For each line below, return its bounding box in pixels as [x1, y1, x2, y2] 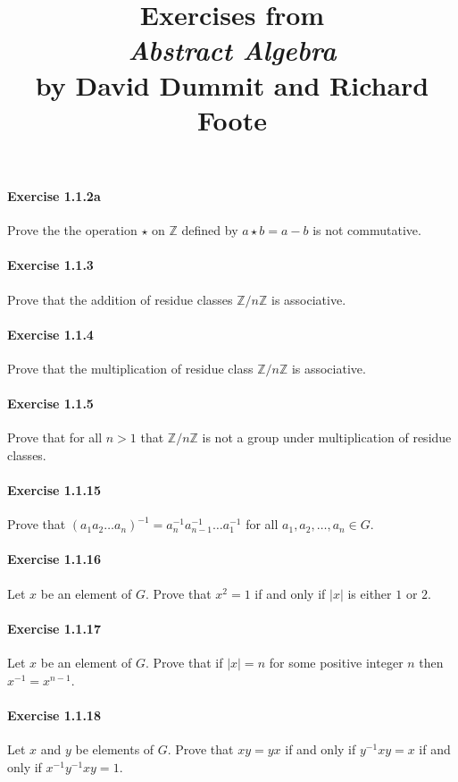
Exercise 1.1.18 [7, 705, 101, 724]
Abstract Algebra [128, 31, 337, 69]
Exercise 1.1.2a [7, 186, 101, 205]
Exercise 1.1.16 [7, 550, 101, 568]
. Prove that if [145, 653, 223, 672]
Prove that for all [7, 428, 103, 447]
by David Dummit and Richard [35, 66, 429, 103]
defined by [181, 221, 238, 240]
